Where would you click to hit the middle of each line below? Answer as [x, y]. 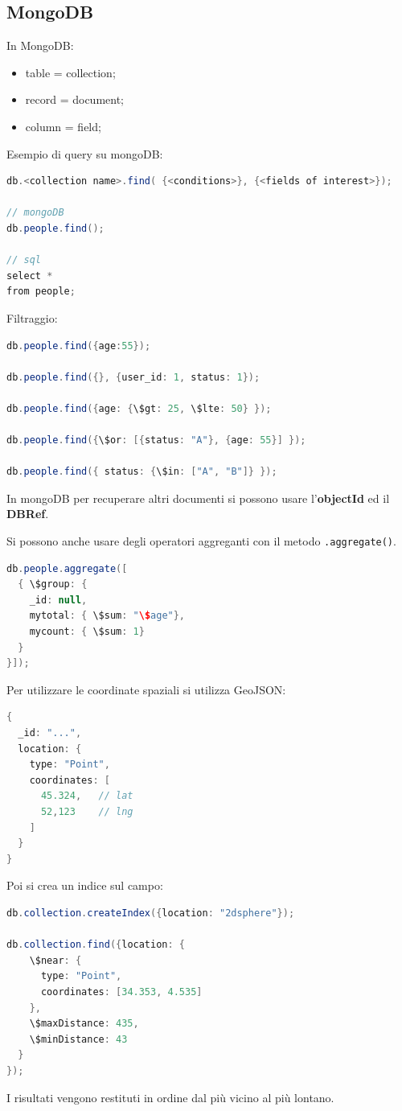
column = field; [63, 126]
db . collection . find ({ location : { [96, 945]
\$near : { [55, 960]
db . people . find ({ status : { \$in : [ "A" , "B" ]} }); [142, 472]
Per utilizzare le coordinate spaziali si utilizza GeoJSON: [146, 689]
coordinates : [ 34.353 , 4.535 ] [121, 992]
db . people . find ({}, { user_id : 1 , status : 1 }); [133, 377]
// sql [24, 260]
